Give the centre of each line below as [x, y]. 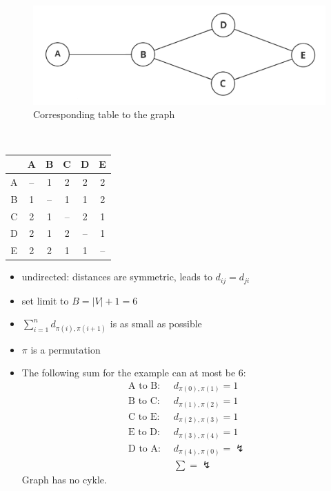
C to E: [144, 417]
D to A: [144, 449]
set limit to [45, 300]
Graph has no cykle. [64, 479]
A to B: [144, 386]
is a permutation [66, 349]
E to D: [144, 433]
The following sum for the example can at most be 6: [134, 373]
